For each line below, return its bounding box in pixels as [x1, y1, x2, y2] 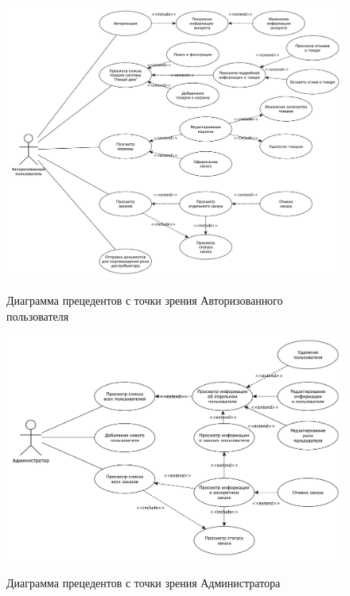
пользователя [6, 307, 69, 324]
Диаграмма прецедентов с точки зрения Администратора [6, 574, 281, 590]
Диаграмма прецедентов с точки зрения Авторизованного [6, 292, 283, 309]
